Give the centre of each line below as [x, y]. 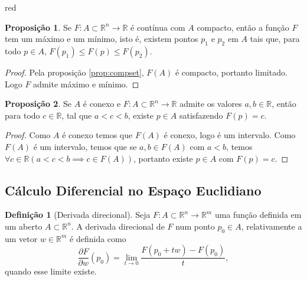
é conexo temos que [97, 135]
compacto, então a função [243, 27]
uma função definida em [258, 215]
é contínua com [158, 27]
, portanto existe [163, 158]
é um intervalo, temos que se [85, 146]
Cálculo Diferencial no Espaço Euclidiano [133, 190]
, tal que [77, 115]
